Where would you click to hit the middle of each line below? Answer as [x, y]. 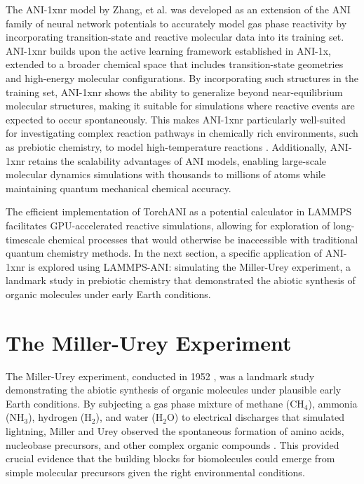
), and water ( [126, 417]
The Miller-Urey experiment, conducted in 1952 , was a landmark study [160, 376]
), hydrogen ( [56, 417]
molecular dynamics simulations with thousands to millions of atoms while [166, 174]
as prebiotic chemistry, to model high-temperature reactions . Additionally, [167, 146]
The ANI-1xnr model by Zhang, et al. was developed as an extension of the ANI [178, 9]
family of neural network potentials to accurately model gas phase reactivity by [176, 23]
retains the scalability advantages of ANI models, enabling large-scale [177, 160]
